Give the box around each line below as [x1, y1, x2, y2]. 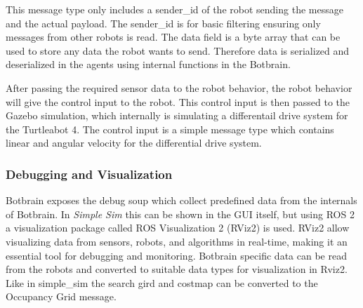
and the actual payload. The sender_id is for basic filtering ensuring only [6, 15, 321, 30]
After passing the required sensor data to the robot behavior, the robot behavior [6, 80, 352, 95]
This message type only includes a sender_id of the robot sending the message [6, 2, 343, 16]
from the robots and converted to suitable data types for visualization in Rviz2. [6, 262, 348, 276]
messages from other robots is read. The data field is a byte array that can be [6, 29, 341, 44]
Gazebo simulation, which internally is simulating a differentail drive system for [6, 108, 348, 123]
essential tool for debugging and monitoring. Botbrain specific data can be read [6, 248, 347, 262]
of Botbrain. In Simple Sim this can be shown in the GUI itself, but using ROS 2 [6, 206, 355, 221]
